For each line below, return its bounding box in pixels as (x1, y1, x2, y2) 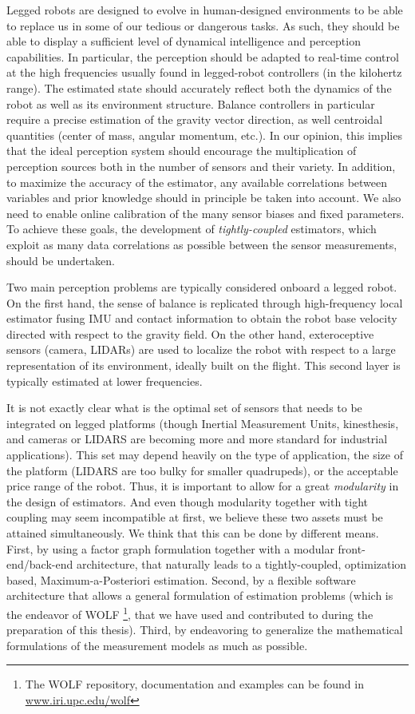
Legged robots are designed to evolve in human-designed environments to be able (6, 2, 403, 18)
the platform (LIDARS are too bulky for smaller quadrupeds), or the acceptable (6, 462, 398, 478)
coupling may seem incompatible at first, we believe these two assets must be (6, 509, 383, 526)
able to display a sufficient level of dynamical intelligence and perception (6, 33, 361, 50)
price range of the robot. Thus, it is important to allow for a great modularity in (6, 478, 399, 494)
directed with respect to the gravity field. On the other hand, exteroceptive (6, 325, 374, 342)
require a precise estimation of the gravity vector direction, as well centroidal (6, 111, 383, 128)
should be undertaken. (6, 252, 115, 268)
